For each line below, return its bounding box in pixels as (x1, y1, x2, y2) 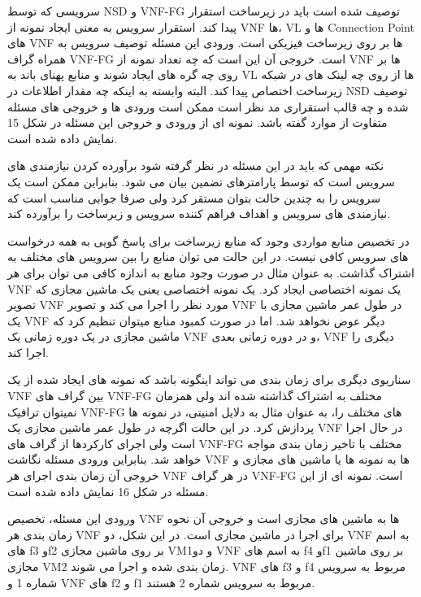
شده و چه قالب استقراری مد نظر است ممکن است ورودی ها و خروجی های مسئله (7, 98, 409, 115)
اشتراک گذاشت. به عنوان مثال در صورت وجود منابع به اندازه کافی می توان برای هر (7, 264, 414, 281)
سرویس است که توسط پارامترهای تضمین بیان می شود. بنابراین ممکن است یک (7, 172, 395, 190)
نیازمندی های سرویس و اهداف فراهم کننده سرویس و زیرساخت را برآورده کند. (7, 205, 391, 222)
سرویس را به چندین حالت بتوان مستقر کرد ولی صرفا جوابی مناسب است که (7, 189, 381, 206)
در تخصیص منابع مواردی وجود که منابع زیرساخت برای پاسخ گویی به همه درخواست (7, 232, 410, 249)
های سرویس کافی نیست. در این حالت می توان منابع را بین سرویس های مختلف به (7, 248, 409, 265)
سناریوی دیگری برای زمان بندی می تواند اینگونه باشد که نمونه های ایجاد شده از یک (7, 371, 411, 388)
